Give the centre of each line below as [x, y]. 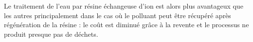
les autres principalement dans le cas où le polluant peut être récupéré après [117, 15]
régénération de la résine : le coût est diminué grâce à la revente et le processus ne [126, 25]
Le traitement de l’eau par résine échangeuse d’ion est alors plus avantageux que [124, 6]
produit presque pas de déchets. [51, 34]
